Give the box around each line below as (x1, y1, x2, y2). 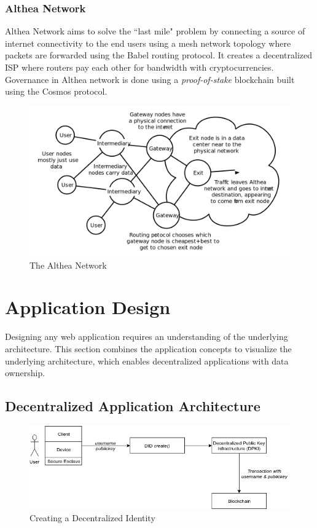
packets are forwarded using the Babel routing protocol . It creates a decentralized (5, 49, 313, 61)
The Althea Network (29, 258, 107, 271)
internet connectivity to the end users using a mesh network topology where (5, 36, 291, 49)
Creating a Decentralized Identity (29, 511, 155, 524)
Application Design (5, 294, 171, 320)
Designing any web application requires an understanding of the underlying (5, 330, 288, 343)
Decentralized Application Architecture (5, 396, 260, 416)
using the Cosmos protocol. (5, 85, 108, 98)
